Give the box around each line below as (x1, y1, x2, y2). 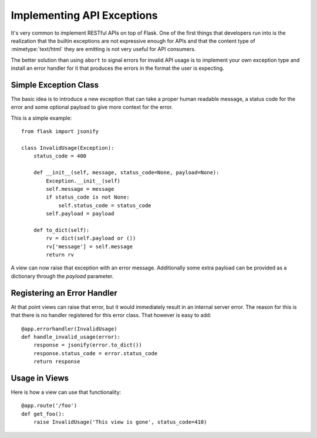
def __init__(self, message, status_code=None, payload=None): (33, 169, 220, 176)
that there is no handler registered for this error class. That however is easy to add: (11, 312, 211, 319)
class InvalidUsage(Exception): (21, 144, 114, 151)
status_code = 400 (33, 153, 87, 160)
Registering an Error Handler (11, 288, 117, 298)
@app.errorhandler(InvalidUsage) (21, 325, 117, 332)
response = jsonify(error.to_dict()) (33, 342, 142, 349)
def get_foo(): (21, 410, 65, 417)
